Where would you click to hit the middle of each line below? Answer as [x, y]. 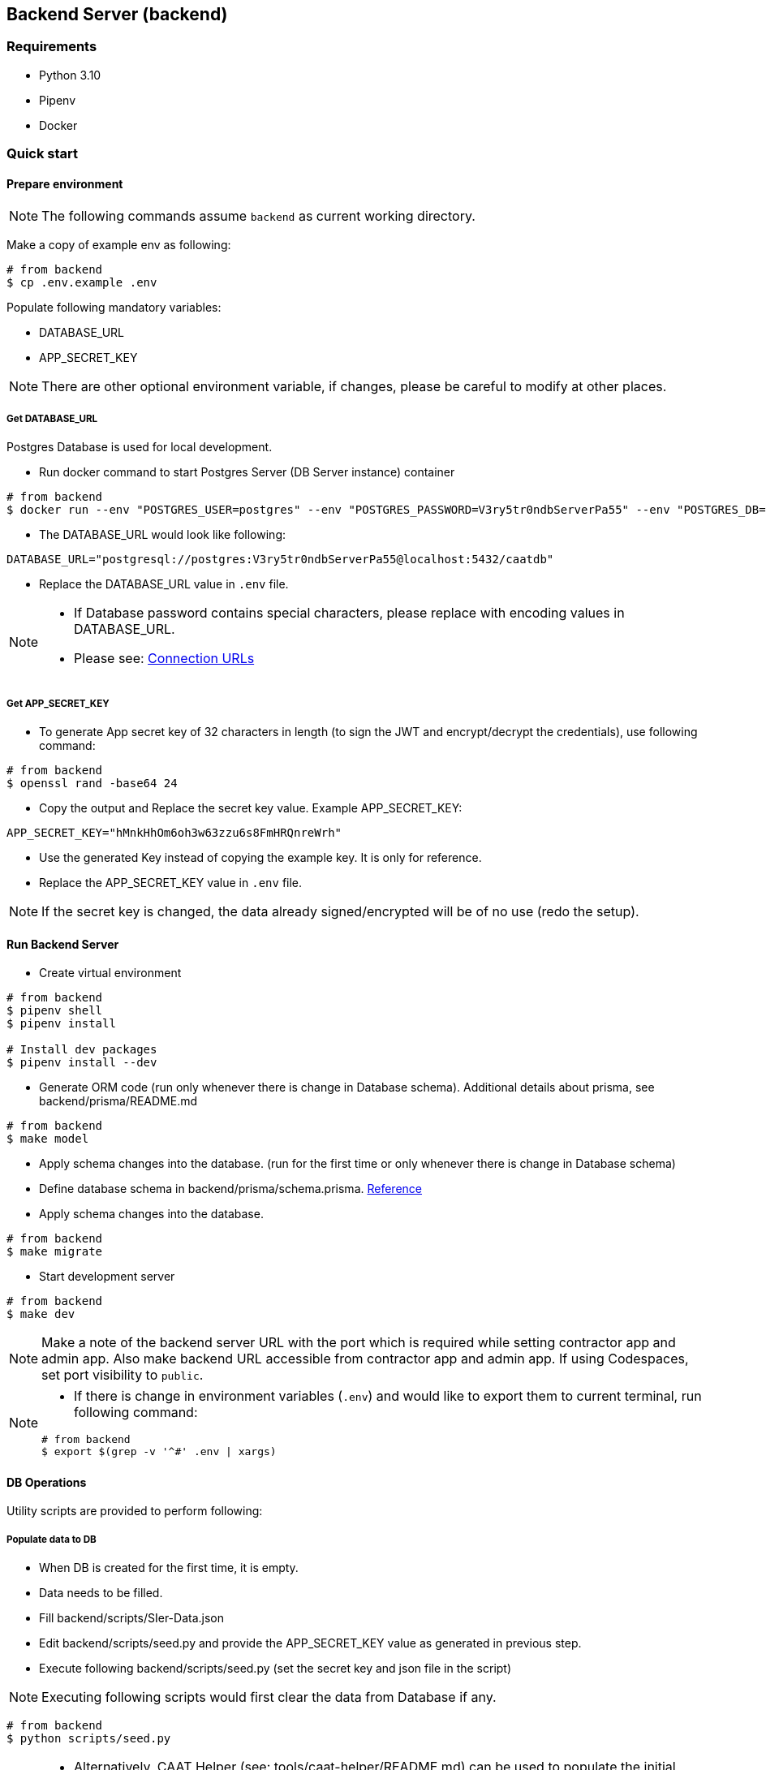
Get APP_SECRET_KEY [58, 703]
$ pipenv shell [55, 1011]
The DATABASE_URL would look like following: [163, 535]
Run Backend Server [63, 944]
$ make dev [41, 1314]
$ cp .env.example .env [82, 283]
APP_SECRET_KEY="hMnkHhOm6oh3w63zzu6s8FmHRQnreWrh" [174, 832]
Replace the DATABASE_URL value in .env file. [164, 584]
